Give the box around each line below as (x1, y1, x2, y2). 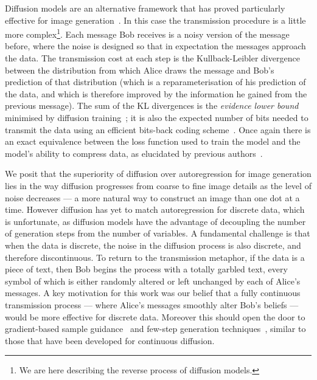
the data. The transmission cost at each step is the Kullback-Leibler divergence (5, 52, 300, 64)
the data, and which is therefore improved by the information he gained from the (5, 87, 307, 100)
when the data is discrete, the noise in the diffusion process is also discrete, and (5, 238, 301, 251)
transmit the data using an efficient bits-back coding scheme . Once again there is (5, 123, 311, 136)
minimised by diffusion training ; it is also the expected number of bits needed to (5, 111, 308, 123)
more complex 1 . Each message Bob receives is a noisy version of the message (5, 26, 290, 40)
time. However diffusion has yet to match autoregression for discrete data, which (5, 203, 305, 216)
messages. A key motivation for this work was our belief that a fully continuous (5, 286, 301, 299)
